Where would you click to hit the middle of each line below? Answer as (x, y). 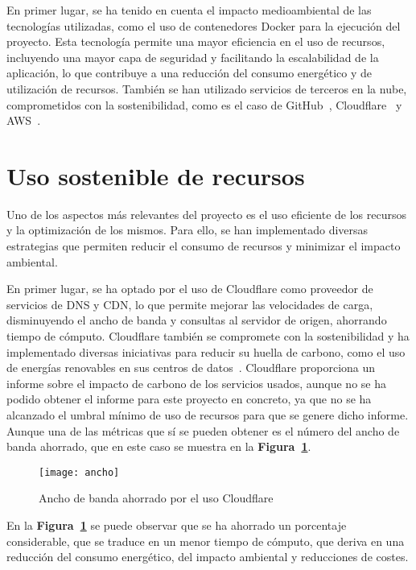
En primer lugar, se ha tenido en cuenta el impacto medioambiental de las (189, 10)
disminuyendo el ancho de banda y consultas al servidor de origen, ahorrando (197, 320)
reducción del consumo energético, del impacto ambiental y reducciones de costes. (208, 557)
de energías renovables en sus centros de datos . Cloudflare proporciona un (191, 368)
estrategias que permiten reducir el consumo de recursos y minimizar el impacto (204, 246)
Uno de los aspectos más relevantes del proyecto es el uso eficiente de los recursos (207, 214)
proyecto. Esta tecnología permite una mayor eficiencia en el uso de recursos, (196, 41)
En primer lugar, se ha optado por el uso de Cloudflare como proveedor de (190, 289)
